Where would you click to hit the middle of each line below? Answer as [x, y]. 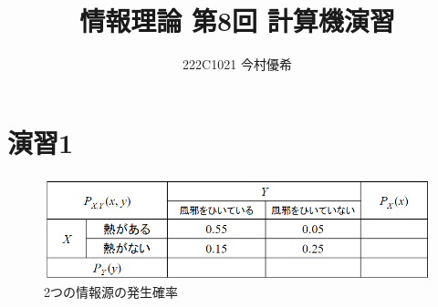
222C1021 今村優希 [237, 64]
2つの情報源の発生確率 [111, 292]
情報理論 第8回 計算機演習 [237, 20]
